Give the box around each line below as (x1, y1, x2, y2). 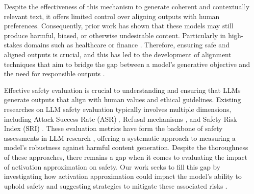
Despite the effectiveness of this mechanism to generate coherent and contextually (4, 1, 250, 11)
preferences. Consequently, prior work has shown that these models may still (4, 21, 233, 31)
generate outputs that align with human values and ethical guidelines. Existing (4, 94, 241, 105)
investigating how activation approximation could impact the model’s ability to (4, 171, 242, 181)
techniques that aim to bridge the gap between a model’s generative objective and (4, 59, 250, 69)
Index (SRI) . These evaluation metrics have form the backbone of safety (4, 123, 223, 133)
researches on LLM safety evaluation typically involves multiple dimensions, (4, 104, 231, 114)
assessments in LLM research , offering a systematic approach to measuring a (4, 132, 236, 143)
